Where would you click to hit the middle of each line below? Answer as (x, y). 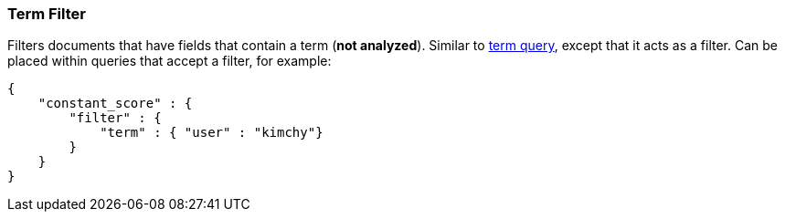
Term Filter (47, 14)
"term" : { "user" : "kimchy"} (212, 133)
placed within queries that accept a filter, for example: (170, 61)
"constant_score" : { (115, 104)
